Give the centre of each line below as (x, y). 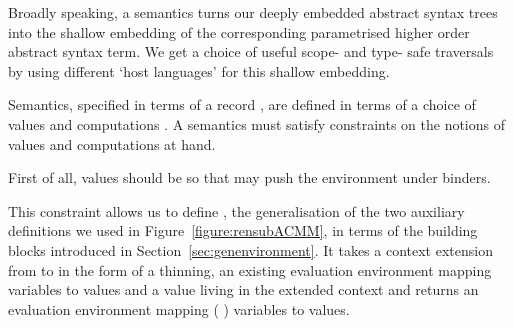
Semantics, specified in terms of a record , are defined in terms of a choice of (242, 104)
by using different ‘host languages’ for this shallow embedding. (199, 70)
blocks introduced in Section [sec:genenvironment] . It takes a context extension (250, 249)
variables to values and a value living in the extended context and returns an (243, 289)
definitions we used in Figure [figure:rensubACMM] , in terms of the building (243, 230)
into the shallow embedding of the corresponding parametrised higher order (239, 31)
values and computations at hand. (112, 143)
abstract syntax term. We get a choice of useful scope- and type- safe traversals (251, 51)
